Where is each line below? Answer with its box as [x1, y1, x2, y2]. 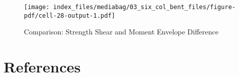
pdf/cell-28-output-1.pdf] [24, 12, 115, 19]
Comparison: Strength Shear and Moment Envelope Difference [24, 26, 219, 37]
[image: [24, 4, 50, 11]
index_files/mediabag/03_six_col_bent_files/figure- [53, 4, 236, 11]
